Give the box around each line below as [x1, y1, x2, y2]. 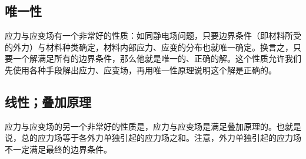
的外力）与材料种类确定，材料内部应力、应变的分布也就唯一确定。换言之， [5, 40, 293, 53]
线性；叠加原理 [5, 92, 91, 110]
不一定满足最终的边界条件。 [5, 143, 112, 155]
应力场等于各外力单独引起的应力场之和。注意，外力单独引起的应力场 [37, 131, 301, 144]
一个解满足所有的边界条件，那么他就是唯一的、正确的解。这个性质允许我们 [12, 52, 301, 65]
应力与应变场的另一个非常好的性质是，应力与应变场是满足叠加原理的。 [5, 120, 277, 132]
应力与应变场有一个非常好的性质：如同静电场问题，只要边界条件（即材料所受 [5, 29, 301, 42]
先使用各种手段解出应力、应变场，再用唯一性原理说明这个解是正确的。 [5, 63, 277, 76]
